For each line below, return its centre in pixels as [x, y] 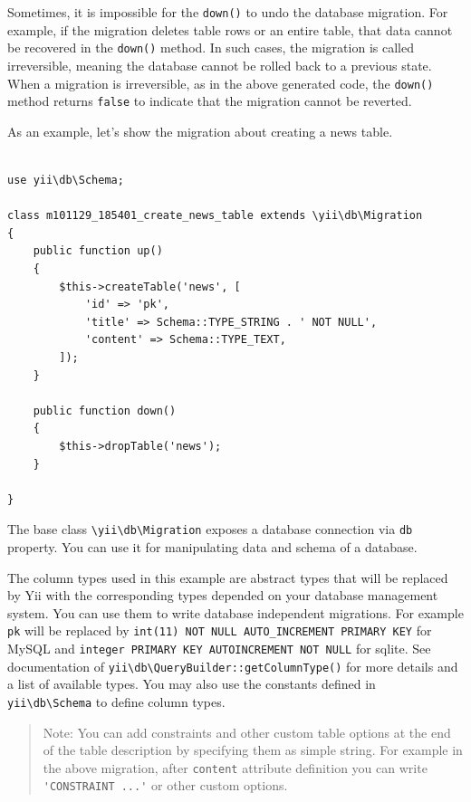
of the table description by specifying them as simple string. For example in [253, 750]
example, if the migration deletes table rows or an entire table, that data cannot [230, 29]
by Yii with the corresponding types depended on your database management [223, 595]
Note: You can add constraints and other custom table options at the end [247, 732]
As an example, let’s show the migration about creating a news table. [200, 131]
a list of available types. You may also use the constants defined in [192, 684]
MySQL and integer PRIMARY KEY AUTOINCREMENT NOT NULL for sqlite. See [219, 648]
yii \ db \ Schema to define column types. [116, 701]
